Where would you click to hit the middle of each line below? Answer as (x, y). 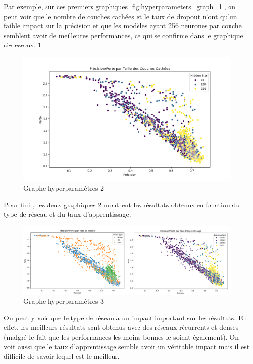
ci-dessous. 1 (23, 45)
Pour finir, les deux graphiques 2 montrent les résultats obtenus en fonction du (122, 204)
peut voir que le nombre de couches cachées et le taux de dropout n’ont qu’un (121, 16)
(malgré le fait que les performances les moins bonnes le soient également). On (122, 337)
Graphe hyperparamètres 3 (64, 301)
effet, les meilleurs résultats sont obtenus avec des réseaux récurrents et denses (121, 327)
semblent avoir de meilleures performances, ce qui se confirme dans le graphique (124, 35)
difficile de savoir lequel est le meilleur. (62, 356)
